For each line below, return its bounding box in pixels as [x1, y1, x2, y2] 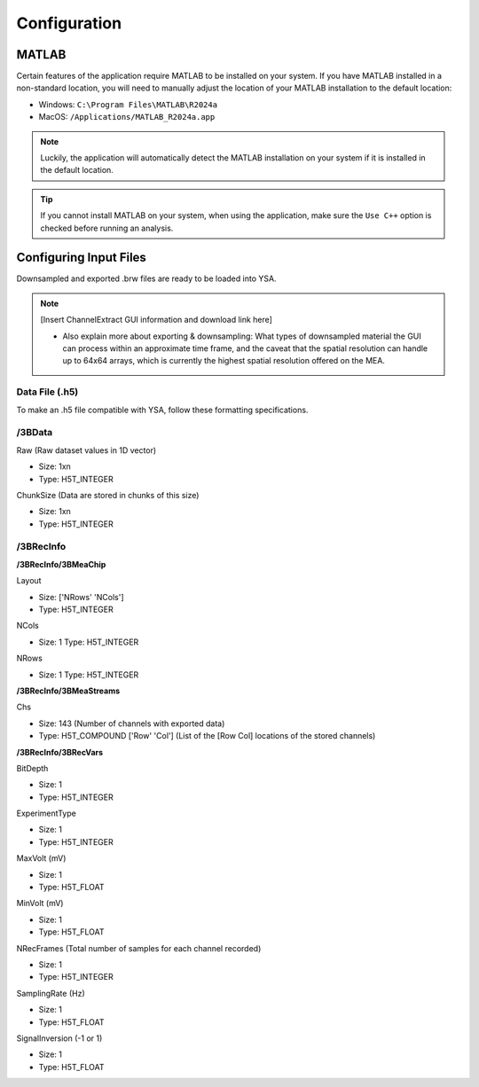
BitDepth [16, 762, 49, 773]
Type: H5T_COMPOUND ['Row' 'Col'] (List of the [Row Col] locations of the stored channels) [38, 731, 376, 741]
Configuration [16, 13, 122, 33]
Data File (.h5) [16, 386, 79, 398]
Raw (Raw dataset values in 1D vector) [16, 444, 157, 456]
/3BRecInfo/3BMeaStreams [16, 685, 121, 696]
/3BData [16, 426, 53, 439]
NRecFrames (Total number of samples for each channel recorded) [16, 942, 262, 953]
